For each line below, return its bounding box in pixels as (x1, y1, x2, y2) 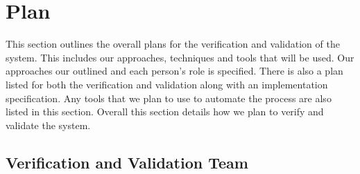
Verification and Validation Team (6, 151, 248, 173)
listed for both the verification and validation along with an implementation (6, 77, 328, 91)
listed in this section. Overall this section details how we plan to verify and (6, 104, 324, 119)
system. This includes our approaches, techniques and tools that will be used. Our (6, 50, 354, 64)
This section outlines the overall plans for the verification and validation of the (6, 37, 340, 51)
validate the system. (6, 117, 91, 132)
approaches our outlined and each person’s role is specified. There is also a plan (6, 64, 343, 78)
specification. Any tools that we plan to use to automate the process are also (6, 90, 332, 105)
